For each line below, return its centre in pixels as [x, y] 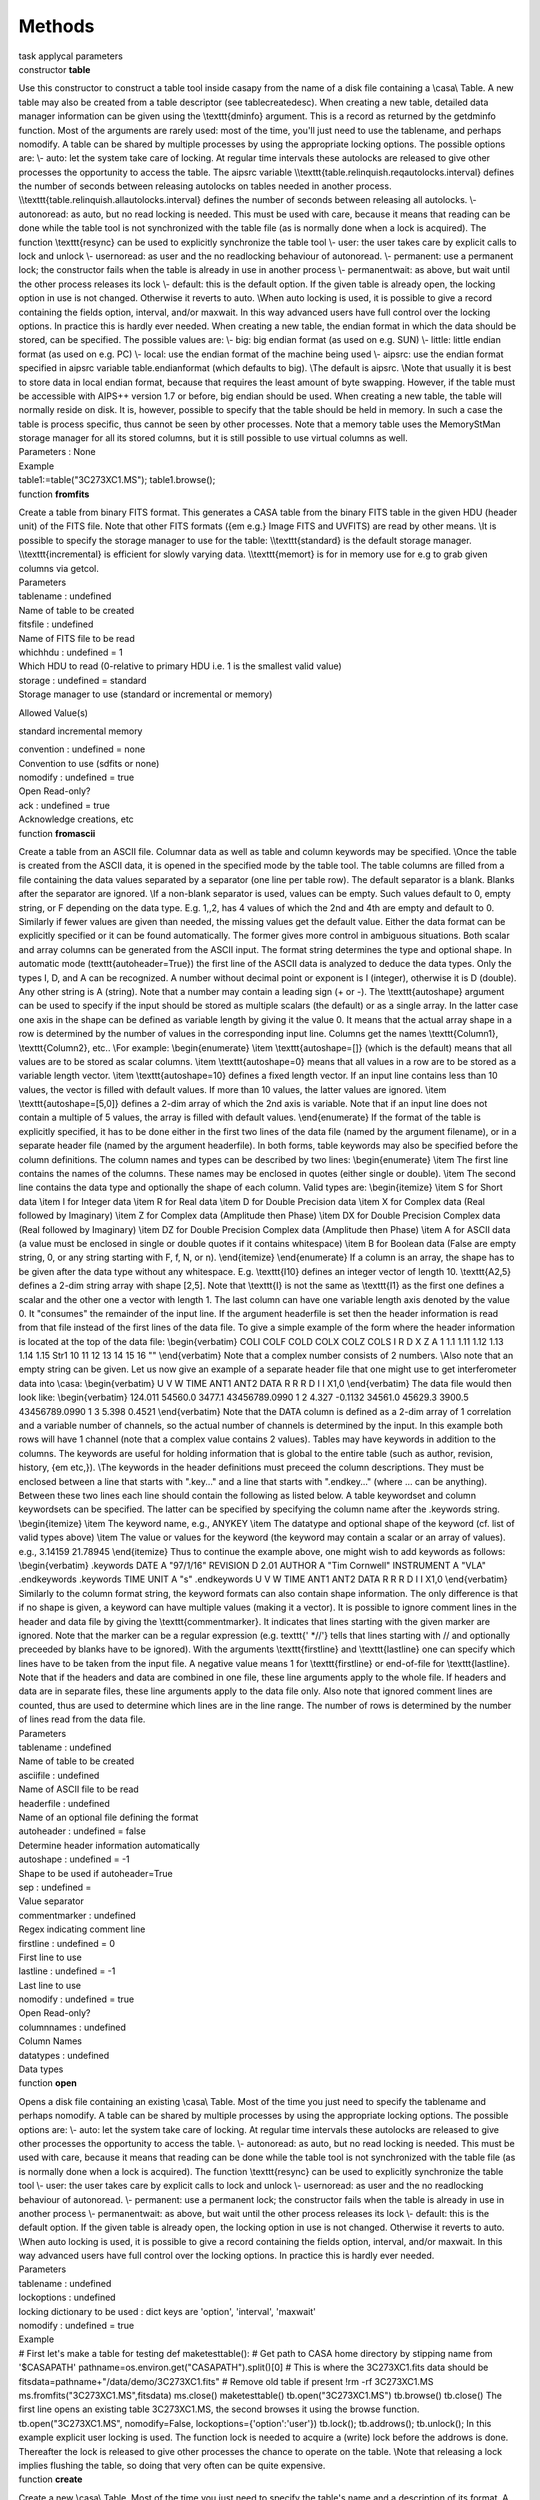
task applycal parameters [71, 56]
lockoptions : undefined [67, 2297]
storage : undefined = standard [82, 680]
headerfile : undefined [64, 1803]
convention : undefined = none [82, 749]
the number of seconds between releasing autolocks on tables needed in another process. [205, 186]
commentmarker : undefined [77, 1915]
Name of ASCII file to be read [78, 1789]
